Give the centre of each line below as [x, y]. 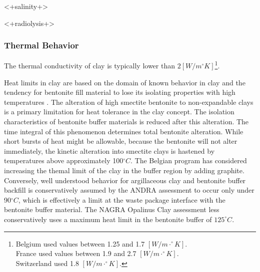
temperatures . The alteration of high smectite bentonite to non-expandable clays [129, 102]
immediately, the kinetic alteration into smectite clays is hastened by [109, 150]
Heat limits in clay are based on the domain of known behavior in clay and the [125, 82]
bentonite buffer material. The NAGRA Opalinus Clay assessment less [112, 209]
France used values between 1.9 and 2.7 [76, 253]
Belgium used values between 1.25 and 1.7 [80, 243]
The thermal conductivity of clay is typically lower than [89, 66]
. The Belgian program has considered [189, 160]
